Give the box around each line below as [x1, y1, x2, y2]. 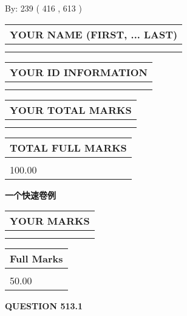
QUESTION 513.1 [5, 300, 83, 312]
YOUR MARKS [10, 214, 90, 228]
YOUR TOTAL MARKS [10, 102, 132, 117]
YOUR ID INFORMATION [10, 65, 148, 79]
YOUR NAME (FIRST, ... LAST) [10, 27, 178, 41]
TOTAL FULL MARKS [10, 140, 127, 155]
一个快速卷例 [5, 188, 56, 201]
